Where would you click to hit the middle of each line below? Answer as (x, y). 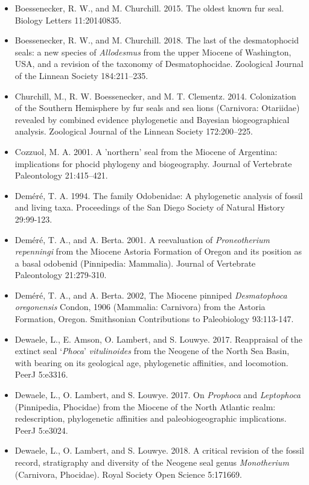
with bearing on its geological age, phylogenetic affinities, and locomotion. (151, 362)
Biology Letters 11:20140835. (68, 20)
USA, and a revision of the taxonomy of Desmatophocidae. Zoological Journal (159, 64)
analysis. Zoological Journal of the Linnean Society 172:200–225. (134, 131)
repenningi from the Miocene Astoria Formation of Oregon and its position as (158, 251)
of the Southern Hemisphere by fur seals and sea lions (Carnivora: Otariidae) (157, 108)
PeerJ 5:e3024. (41, 430)
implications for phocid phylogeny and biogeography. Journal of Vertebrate (153, 163)
